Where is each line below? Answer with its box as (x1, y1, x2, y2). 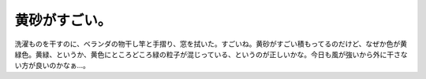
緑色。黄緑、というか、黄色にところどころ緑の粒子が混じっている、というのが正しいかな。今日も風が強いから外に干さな (14, 49, 408, 59)
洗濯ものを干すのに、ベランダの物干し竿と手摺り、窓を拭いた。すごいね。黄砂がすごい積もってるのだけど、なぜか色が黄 (14, 39, 408, 48)
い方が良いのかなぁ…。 (14, 61, 91, 70)
